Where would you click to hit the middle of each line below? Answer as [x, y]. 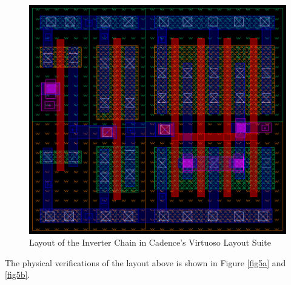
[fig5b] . [18, 274]
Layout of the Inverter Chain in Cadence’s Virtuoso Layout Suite [150, 242]
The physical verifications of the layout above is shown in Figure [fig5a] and [145, 262]
